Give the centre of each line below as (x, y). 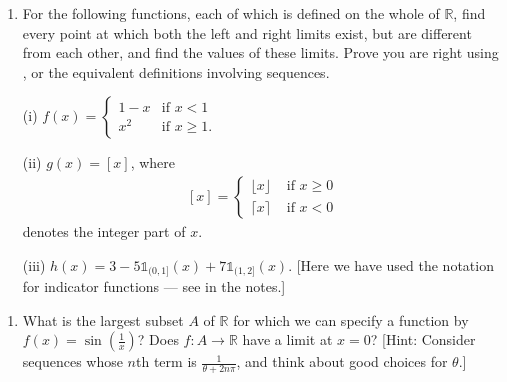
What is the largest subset (103, 319)
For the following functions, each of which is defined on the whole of (231, 13)
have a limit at (287, 339)
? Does (158, 339)
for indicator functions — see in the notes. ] (154, 286)
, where (153, 162)
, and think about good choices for (342, 361)
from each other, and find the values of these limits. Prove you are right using (260, 52)
